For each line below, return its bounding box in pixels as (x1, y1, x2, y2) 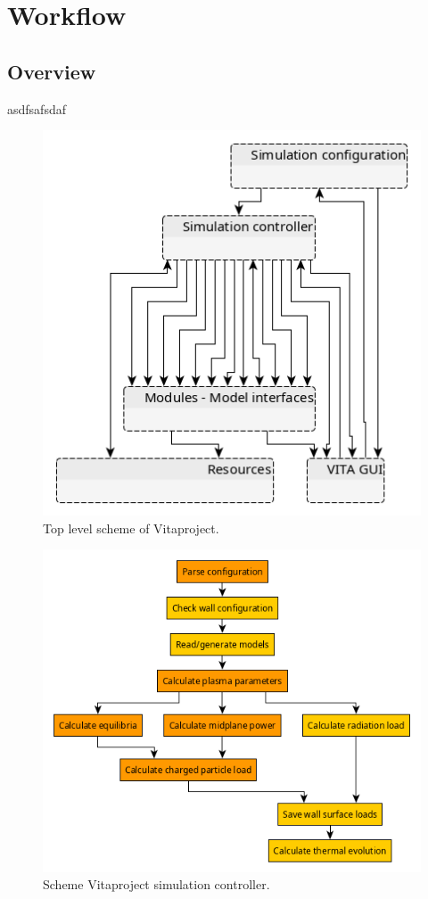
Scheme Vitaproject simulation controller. (43, 875, 270, 894)
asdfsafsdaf (7, 99, 66, 118)
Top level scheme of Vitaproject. (43, 518, 219, 537)
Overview (7, 57, 96, 85)
